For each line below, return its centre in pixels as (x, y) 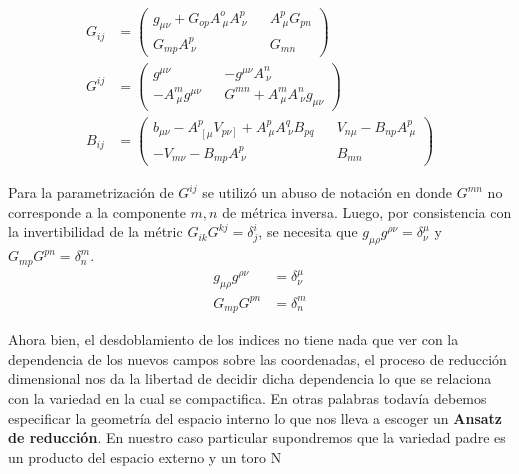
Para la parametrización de (91, 192)
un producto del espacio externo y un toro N (145, 456)
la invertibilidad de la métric (95, 231)
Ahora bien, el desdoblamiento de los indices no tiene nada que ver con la (233, 339)
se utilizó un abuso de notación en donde (327, 192)
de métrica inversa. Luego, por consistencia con (367, 211)
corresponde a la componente (97, 211)
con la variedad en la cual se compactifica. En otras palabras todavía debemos (247, 397)
